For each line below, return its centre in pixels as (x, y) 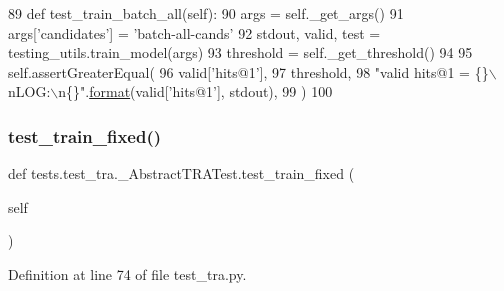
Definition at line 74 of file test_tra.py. (127, 273)
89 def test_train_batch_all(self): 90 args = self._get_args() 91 (206, 13)
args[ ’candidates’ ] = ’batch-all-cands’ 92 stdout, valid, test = (194, 32)
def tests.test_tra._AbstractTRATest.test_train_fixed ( (181, 173)
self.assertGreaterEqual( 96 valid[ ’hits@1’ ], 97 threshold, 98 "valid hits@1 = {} (248, 71)
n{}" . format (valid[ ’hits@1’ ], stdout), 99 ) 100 (195, 91)
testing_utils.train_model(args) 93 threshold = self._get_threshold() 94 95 (240, 52)
